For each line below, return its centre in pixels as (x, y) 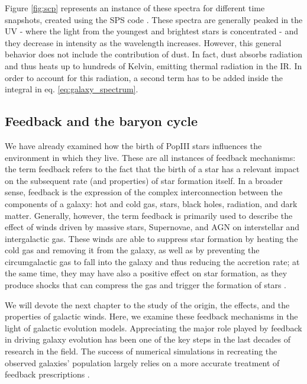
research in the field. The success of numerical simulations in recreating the (141, 351)
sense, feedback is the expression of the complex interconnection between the (144, 192)
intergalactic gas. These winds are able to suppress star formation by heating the (151, 238)
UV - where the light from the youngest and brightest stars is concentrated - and (151, 31)
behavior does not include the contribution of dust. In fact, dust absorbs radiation (154, 54)
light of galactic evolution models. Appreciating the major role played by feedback (153, 327)
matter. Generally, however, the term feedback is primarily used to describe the (149, 215)
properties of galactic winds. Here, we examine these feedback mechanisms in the (151, 316)
